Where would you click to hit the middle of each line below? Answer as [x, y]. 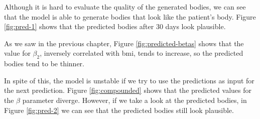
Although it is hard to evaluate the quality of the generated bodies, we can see [125, 7]
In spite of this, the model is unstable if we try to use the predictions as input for [129, 80]
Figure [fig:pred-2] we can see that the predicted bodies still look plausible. [119, 110]
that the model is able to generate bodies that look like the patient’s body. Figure [130, 16]
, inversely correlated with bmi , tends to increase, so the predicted [142, 53]
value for [17, 53]
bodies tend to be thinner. [44, 64]
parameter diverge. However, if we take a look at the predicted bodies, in [135, 100]
